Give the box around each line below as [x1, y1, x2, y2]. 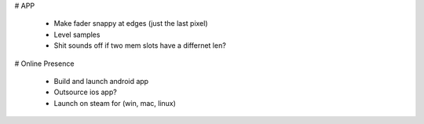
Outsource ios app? [53, 87, 117, 97]
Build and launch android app [53, 76, 149, 86]
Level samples [53, 30, 101, 39]
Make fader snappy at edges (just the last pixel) [53, 19, 208, 28]
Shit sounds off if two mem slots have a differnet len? [53, 41, 227, 50]
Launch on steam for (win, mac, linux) [53, 98, 177, 108]
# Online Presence [14, 59, 75, 68]
